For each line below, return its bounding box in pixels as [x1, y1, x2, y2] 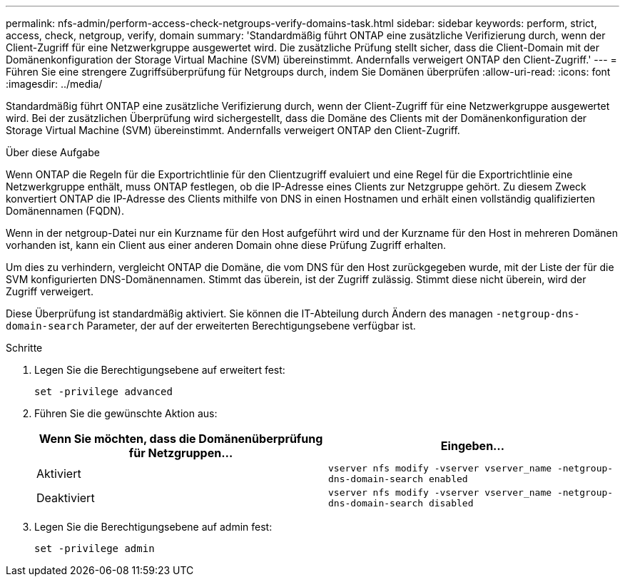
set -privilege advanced [34, 386, 173, 397]
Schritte [6, 342, 43, 354]
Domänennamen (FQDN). [6, 205, 124, 217]
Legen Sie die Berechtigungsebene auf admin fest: [34, 521, 273, 533]
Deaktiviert [36, 491, 95, 505]
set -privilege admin [34, 543, 155, 554]
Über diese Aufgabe [6, 146, 100, 158]
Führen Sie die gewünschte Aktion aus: [34, 407, 218, 419]
